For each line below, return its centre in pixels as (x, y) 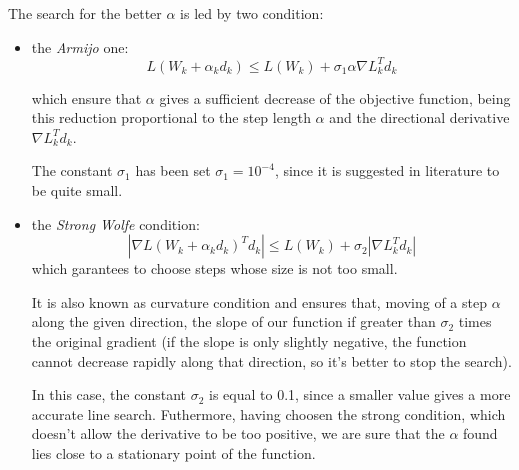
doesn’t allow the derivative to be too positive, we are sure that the (238, 433)
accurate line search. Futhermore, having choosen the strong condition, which (268, 413)
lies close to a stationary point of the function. (173, 453)
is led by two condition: (252, 13)
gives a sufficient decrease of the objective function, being (335, 97)
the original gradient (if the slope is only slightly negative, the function (249, 341)
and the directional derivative (419, 117)
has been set (173, 170)
